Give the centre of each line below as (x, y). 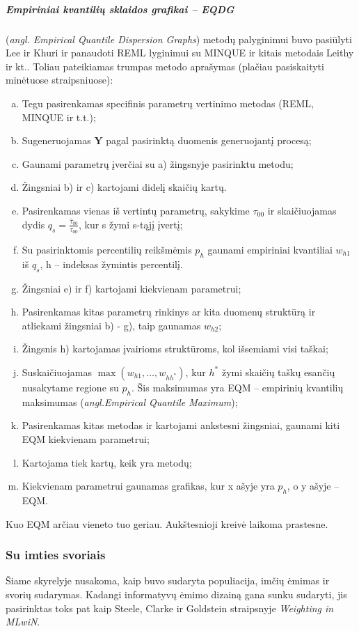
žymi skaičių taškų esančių (278, 372)
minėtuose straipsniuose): (59, 80)
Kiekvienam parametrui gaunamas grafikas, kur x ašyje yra (148, 486)
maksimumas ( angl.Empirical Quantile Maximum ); (130, 402)
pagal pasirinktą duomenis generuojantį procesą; (209, 140)
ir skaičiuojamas (302, 210)
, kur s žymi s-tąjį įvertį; (130, 224)
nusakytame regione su (70, 387)
